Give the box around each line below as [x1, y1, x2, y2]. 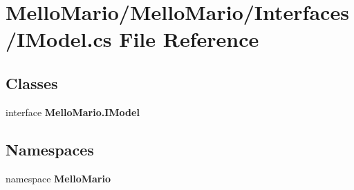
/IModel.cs [6, 25, 112, 53]
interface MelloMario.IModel [6, 104, 140, 119]
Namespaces [6, 138, 94, 160]
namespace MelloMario [6, 171, 111, 185]
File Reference [119, 25, 259, 53]
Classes [6, 72, 58, 93]
